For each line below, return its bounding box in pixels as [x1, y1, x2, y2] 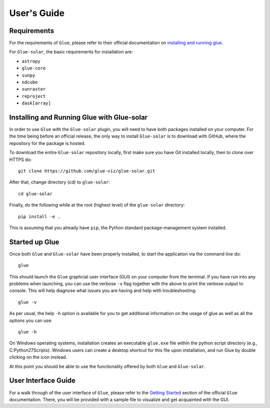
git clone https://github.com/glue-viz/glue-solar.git [18, 168, 155, 174]
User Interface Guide [9, 376, 76, 385]
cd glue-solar [18, 190, 52, 196]
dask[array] [21, 100, 51, 106]
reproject [21, 93, 46, 99]
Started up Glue [9, 237, 59, 246]
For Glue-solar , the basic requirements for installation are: [9, 49, 133, 55]
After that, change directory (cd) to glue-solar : [9, 179, 110, 185]
